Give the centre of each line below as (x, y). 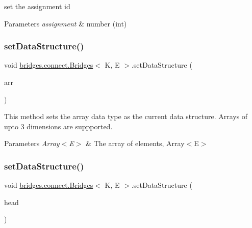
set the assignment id (37, 6)
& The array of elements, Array (135, 143)
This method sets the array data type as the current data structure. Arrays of (126, 116)
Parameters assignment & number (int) (66, 23)
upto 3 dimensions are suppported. (58, 126)
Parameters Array (32, 143)
